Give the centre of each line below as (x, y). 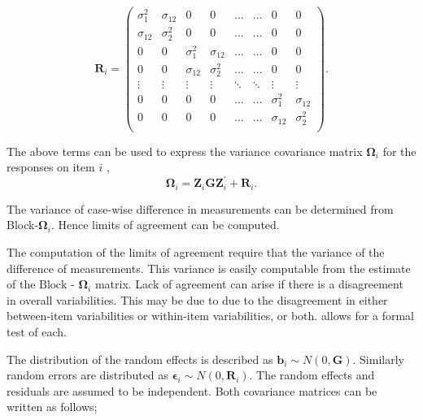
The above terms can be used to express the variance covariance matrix (185, 151)
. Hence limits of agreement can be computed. (165, 225)
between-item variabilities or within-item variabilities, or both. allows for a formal (210, 316)
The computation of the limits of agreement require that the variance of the (196, 252)
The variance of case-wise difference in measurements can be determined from (200, 208)
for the (399, 151)
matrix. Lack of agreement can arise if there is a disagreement (249, 284)
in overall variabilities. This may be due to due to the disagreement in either (197, 299)
